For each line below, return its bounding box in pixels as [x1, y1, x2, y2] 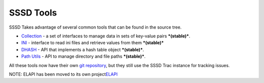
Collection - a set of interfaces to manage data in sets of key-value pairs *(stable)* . [21, 33, 191, 39]
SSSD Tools [9, 7, 57, 18]
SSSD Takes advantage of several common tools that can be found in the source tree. [9, 24, 182, 30]
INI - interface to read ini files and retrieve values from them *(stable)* [21, 40, 164, 46]
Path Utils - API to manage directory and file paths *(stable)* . [21, 53, 146, 59]
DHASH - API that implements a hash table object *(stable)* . [21, 47, 144, 52]
